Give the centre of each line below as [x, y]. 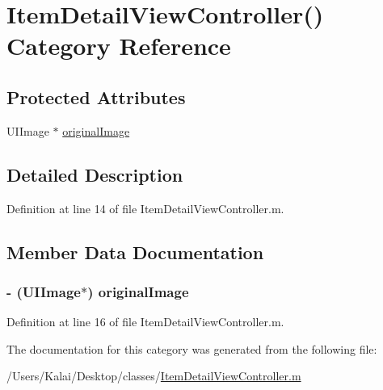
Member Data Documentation [135, 252]
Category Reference [119, 46]
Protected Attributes [96, 96]
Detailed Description [95, 174]
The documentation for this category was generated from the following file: [192, 348]
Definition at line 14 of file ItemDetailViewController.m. [145, 208]
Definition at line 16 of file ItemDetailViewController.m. [145, 322]
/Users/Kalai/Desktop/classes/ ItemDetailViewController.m [154, 376]
